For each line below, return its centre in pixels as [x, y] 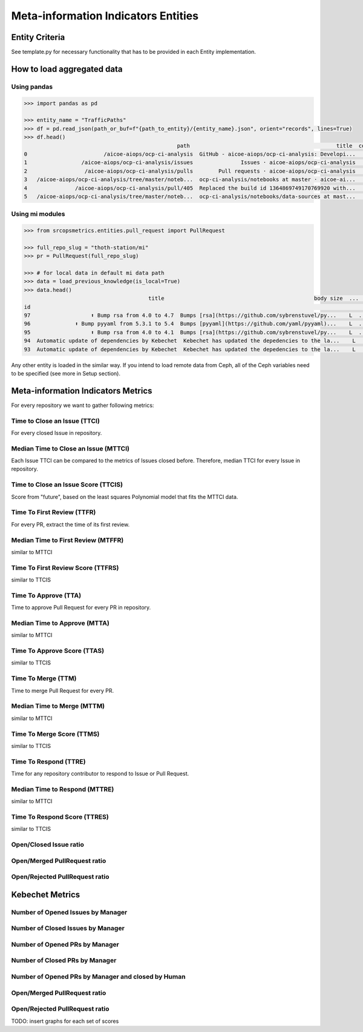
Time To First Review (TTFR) [54, 512]
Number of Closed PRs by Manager [64, 961]
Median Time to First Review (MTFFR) [67, 540]
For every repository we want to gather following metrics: [83, 405]
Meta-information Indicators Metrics [82, 391]
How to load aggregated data [67, 69]
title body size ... [254, 299]
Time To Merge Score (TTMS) [55, 734]
